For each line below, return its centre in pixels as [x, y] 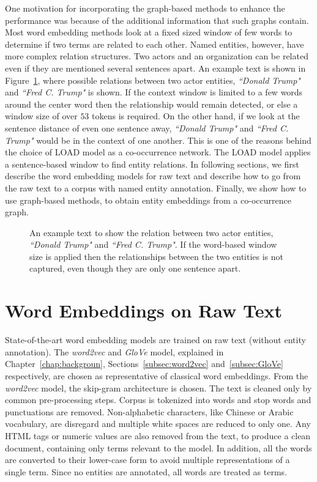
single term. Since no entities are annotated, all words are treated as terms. [146, 471]
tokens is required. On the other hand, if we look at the [196, 116]
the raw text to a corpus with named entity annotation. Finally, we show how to [156, 187]
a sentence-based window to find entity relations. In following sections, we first [152, 164]
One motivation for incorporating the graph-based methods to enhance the [145, 8]
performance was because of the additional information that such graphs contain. [157, 20]
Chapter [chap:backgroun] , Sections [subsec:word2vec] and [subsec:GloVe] [144, 364]
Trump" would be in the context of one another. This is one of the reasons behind [158, 140]
